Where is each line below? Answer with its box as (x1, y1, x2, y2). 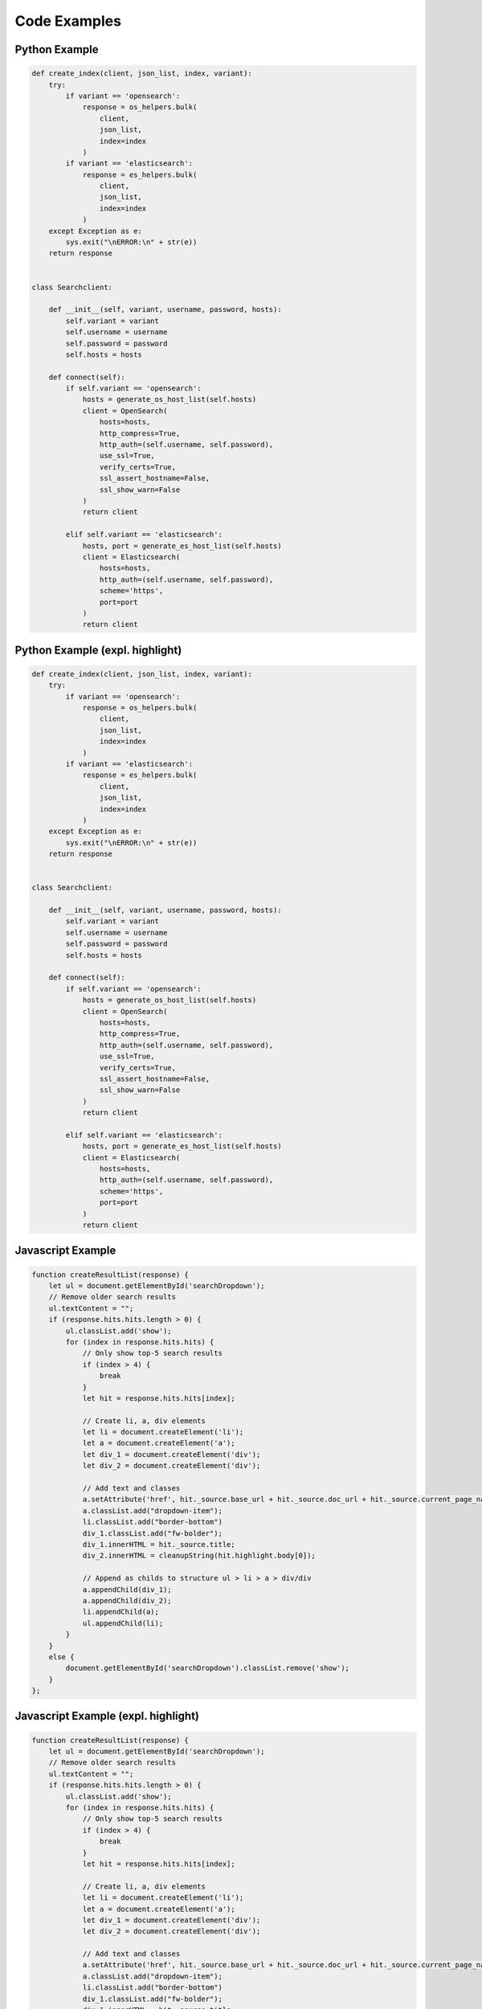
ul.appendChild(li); (82, 1618, 164, 1627)
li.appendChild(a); (82, 1607, 160, 1617)
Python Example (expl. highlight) (14, 643, 182, 657)
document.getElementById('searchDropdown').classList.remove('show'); (65, 1663, 349, 1673)
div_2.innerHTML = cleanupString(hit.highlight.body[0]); (82, 1551, 317, 1561)
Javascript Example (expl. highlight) (14, 1709, 200, 1723)
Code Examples (14, 12, 122, 30)
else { (48, 1652, 75, 1661)
